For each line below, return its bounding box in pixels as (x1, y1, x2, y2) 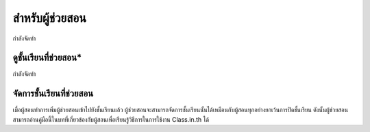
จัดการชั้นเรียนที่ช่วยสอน (12, 88, 94, 99)
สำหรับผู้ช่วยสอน (12, 10, 87, 25)
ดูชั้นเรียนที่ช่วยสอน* (12, 52, 82, 64)
